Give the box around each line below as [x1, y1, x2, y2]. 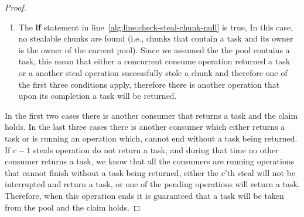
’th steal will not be [224, 166, 296, 178]
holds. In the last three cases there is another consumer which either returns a [5, 120, 285, 133]
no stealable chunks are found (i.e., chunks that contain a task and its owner [18, 32, 293, 44]
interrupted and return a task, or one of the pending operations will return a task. [5, 178, 300, 190]
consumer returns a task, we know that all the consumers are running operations [5, 155, 295, 167]
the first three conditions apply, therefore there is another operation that [18, 78, 280, 90]
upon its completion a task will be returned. [18, 89, 177, 102]
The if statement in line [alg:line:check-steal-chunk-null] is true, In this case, [18, 20, 293, 33]
